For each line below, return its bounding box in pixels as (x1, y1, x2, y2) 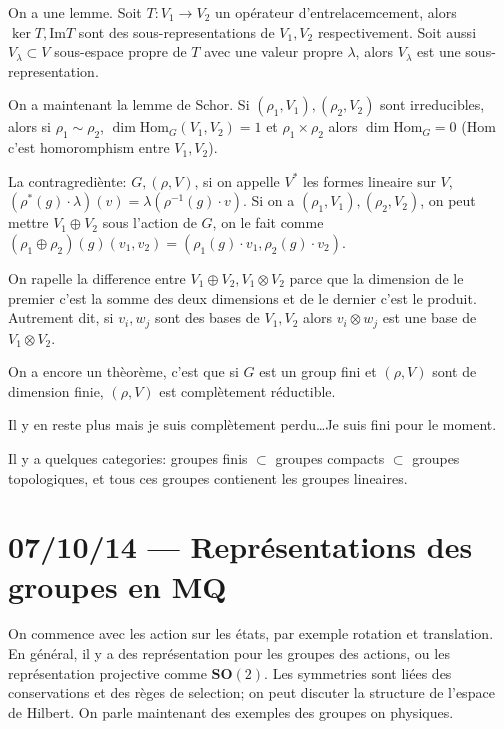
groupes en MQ (8, 565, 227, 606)
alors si (8, 116, 51, 137)
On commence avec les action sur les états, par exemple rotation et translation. (8, 623, 494, 644)
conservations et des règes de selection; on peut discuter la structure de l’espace (8, 682, 495, 703)
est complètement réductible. (159, 380, 336, 401)
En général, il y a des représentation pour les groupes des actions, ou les (8, 643, 450, 664)
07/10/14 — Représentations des (8, 526, 473, 567)
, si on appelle (194, 170, 280, 191)
